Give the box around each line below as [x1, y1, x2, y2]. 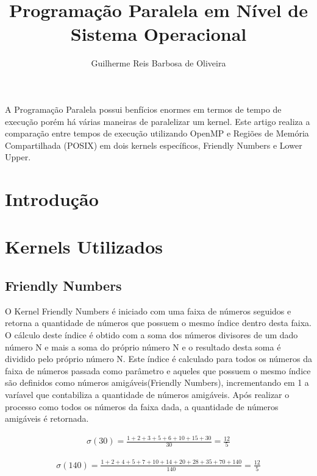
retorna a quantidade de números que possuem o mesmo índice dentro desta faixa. [5, 316, 312, 329]
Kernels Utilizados [5, 234, 163, 259]
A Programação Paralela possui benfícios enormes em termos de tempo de [5, 102, 282, 115]
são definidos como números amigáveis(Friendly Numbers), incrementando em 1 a [5, 376, 309, 389]
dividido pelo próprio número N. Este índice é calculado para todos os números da [5, 352, 312, 365]
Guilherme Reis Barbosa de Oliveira [91, 57, 226, 69]
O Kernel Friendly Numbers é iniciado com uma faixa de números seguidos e [5, 304, 291, 317]
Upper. [5, 151, 31, 163]
